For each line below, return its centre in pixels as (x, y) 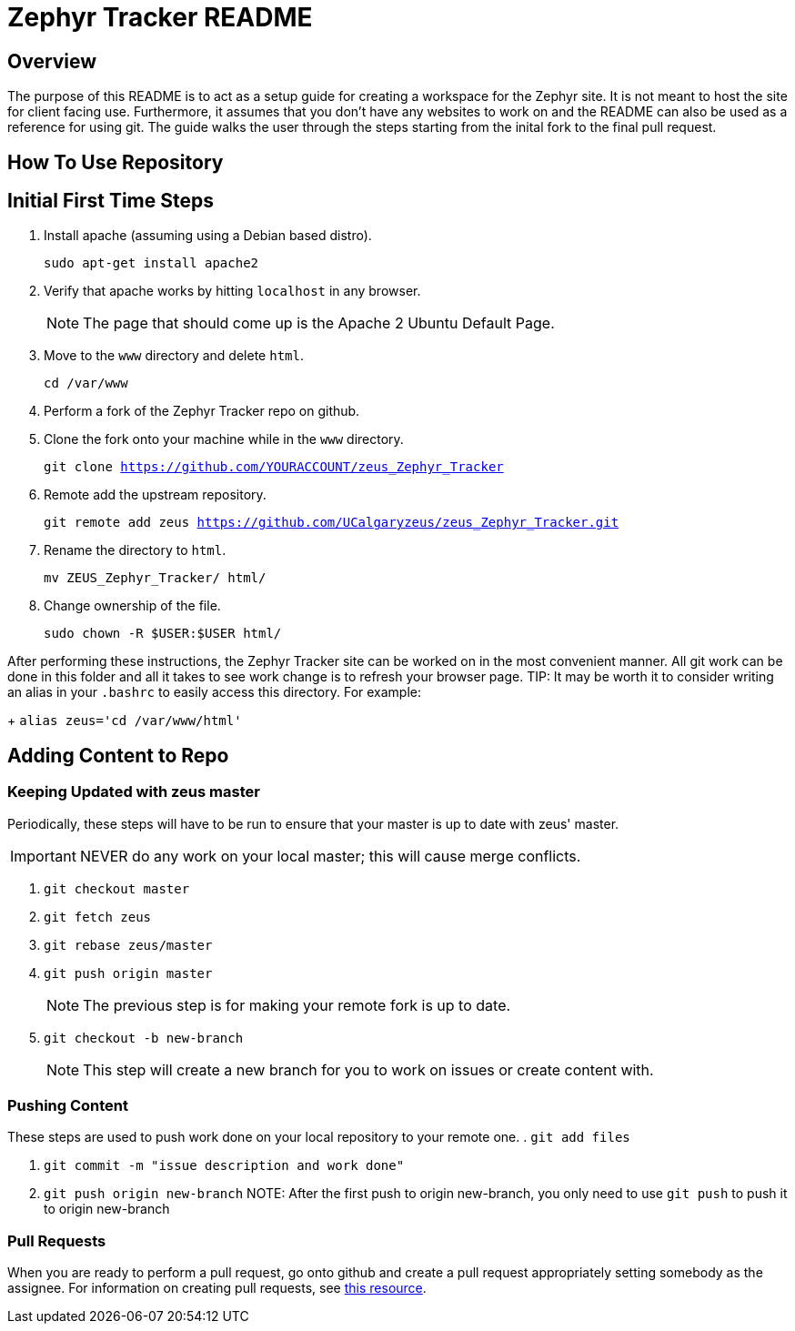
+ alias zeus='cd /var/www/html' (125, 721)
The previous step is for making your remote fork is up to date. (297, 1005)
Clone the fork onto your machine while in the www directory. (224, 439)
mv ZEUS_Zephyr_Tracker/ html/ (155, 578)
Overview (52, 61)
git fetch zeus (98, 917)
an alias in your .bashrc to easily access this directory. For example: (215, 692)
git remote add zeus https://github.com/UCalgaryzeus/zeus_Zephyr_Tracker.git (332, 523)
